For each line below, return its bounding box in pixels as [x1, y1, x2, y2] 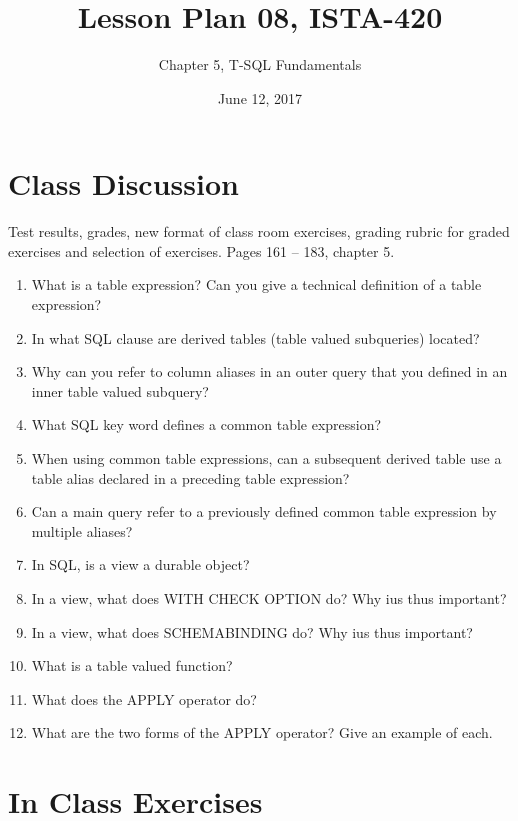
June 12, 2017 [217, 87, 303, 108]
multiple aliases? [31, 520, 133, 541]
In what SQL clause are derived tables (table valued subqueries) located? [31, 327, 480, 348]
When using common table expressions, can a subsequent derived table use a [31, 448, 502, 468]
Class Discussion [8, 163, 239, 204]
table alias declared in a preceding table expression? [31, 467, 350, 488]
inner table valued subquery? [31, 380, 209, 401]
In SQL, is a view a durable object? [31, 554, 250, 575]
